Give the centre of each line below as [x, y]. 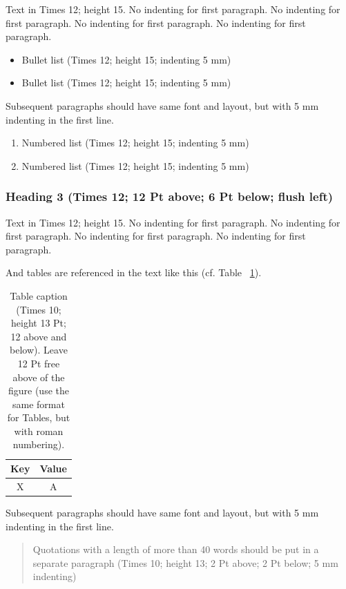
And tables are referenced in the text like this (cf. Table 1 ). [134, 272]
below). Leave [39, 350]
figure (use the [38, 390]
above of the [39, 377]
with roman [39, 431]
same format [39, 404]
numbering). [39, 444]
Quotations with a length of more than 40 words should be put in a [176, 549]
